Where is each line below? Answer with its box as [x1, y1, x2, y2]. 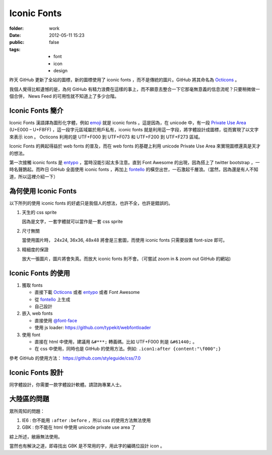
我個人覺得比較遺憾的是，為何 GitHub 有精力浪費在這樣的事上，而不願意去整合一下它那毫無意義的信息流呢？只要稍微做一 [9, 86, 260, 92]
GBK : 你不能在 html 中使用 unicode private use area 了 [22, 424, 136, 430]
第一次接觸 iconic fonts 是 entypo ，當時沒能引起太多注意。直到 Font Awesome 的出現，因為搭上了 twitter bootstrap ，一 [9, 159, 260, 165]
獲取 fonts [22, 282, 43, 288]
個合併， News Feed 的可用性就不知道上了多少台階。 [9, 93, 119, 99]
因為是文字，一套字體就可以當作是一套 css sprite [22, 219, 123, 225]
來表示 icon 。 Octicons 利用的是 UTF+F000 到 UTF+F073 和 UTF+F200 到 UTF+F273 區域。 [9, 134, 203, 140]
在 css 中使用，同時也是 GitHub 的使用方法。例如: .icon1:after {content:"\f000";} [34, 346, 221, 352]
